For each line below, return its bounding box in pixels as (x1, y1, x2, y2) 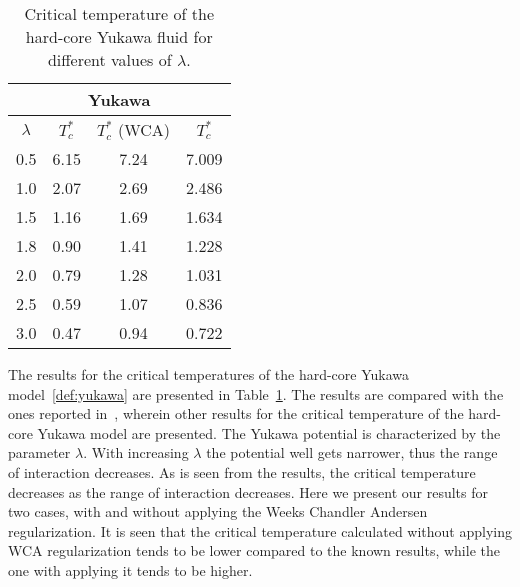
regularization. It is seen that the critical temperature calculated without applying (8, 520, 512, 541)
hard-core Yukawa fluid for (25, 25, 213, 48)
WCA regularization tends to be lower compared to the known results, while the (8, 540, 500, 561)
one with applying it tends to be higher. (8, 559, 253, 580)
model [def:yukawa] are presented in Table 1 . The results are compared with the (8, 383, 504, 404)
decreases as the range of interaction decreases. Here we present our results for (8, 481, 488, 502)
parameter (8, 442, 71, 463)
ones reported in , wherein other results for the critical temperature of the (8, 403, 464, 424)
